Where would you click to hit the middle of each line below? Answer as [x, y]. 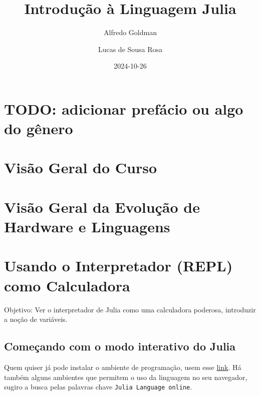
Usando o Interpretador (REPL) [118, 266]
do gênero [39, 128]
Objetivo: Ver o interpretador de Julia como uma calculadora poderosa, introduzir [130, 309]
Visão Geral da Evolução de [102, 207]
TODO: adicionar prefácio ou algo [124, 108]
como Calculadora [67, 285]
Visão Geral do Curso [81, 167]
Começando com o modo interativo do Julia [120, 346]
